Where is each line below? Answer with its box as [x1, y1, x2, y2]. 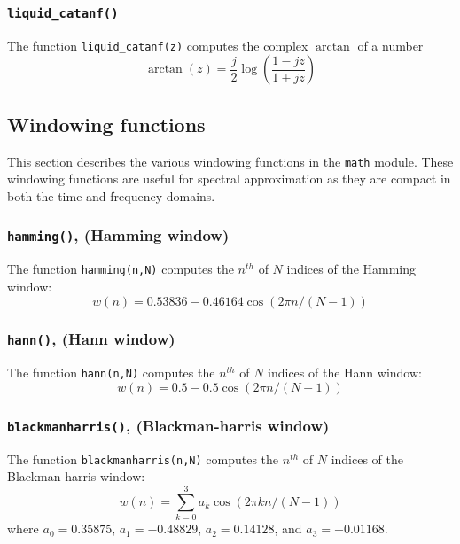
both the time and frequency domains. [7, 186, 215, 205]
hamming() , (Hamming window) [7, 224, 230, 246]
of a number [357, 35, 424, 54]
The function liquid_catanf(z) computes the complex [7, 35, 308, 54]
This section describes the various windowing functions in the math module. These [7, 152, 454, 170]
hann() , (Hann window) [7, 328, 175, 350]
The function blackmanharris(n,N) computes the [7, 449, 279, 468]
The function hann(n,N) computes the [7, 363, 215, 382]
